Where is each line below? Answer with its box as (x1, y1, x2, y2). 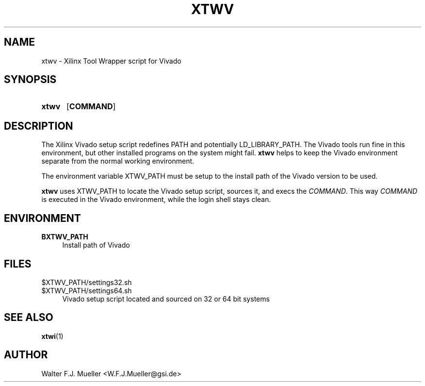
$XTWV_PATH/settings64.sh (41, 286, 132, 295)
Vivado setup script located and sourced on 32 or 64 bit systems (62, 294, 270, 303)
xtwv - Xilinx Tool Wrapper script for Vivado (41, 56, 181, 65)
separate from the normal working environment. (41, 157, 195, 166)
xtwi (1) (41, 332, 64, 340)
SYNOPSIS (4, 73, 57, 86)
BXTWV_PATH (41, 233, 88, 241)
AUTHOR (4, 349, 48, 361)
